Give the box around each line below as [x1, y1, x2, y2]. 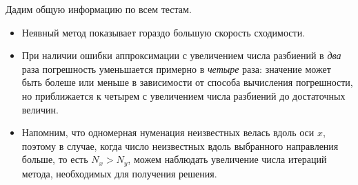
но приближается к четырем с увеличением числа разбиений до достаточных [21, 88, 346, 102]
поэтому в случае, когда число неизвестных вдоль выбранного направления [21, 138, 339, 153]
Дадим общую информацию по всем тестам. [6, 2, 192, 16]
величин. [21, 102, 59, 116]
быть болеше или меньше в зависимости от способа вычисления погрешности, [21, 75, 353, 89]
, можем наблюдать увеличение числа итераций [128, 152, 327, 166]
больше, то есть [21, 152, 88, 166]
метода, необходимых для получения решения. [21, 166, 217, 180]
